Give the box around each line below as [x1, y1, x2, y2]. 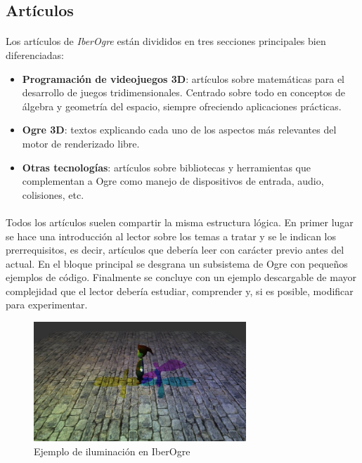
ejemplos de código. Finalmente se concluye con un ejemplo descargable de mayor [6, 270, 356, 285]
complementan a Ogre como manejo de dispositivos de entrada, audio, [22, 174, 324, 188]
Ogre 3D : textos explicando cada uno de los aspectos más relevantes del [22, 122, 337, 137]
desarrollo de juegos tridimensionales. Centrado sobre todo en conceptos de [22, 85, 345, 100]
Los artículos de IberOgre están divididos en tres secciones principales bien [6, 34, 326, 48]
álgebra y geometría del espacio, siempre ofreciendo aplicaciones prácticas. [22, 98, 342, 113]
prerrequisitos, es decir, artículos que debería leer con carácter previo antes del [6, 242, 344, 257]
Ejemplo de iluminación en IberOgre [34, 443, 190, 458]
